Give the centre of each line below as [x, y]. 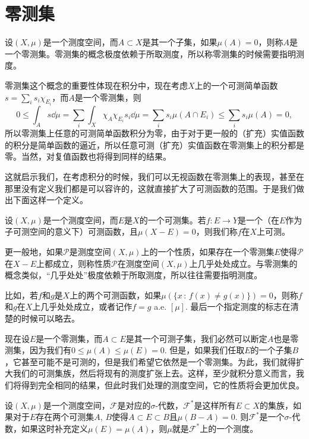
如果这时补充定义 [54, 428]
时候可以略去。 [50, 318]
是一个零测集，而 [69, 338]
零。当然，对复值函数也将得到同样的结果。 [88, 156]
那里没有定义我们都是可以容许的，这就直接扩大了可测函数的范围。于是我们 [150, 188]
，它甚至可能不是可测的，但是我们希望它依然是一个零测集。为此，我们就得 [150, 361]
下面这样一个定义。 [50, 200]
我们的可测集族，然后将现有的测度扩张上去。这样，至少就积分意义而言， [154, 373]
